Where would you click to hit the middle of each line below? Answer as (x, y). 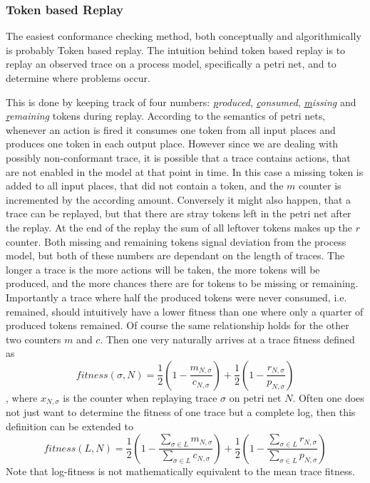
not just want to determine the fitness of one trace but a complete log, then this (181, 412)
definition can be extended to (70, 426)
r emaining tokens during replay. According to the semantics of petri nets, (166, 116)
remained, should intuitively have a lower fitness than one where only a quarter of (185, 311)
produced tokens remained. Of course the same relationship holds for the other (178, 325)
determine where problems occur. (78, 78)
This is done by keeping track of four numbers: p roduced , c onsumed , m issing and (181, 102)
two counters (34, 339)
